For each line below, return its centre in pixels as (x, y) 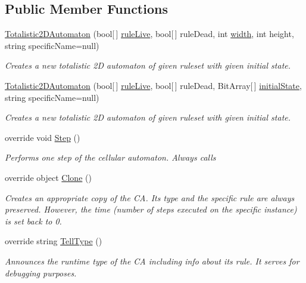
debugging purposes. (41, 273)
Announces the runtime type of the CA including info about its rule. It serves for (152, 261)
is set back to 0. (33, 221)
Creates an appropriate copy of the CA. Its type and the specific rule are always (150, 197)
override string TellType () (54, 241)
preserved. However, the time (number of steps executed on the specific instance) (151, 209)
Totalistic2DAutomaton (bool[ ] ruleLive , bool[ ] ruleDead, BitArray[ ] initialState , (153, 85)
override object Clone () (48, 177)
